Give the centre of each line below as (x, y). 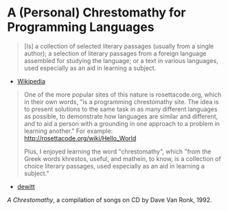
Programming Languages (81, 27)
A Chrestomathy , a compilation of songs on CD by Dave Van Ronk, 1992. (110, 199)
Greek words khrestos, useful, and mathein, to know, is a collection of (122, 158)
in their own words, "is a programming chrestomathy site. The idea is (121, 101)
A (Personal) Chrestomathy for (96, 13)
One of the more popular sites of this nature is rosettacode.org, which (123, 95)
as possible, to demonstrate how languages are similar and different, (121, 116)
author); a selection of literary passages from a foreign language (115, 53)
